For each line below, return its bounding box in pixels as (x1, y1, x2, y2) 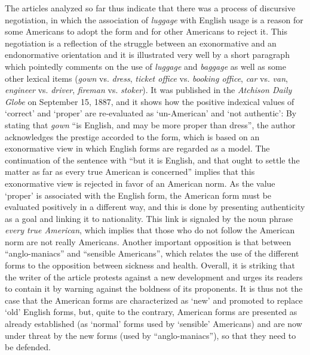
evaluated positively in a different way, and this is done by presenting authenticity (5, 200, 305, 213)
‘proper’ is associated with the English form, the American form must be (5, 189, 272, 201)
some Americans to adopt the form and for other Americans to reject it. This (5, 25, 288, 38)
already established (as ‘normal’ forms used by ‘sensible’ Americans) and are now (5, 317, 302, 330)
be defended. (5, 341, 51, 353)
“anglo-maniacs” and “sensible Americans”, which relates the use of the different (5, 247, 299, 260)
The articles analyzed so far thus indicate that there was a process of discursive (5, 2, 296, 14)
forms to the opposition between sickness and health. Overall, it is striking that (5, 259, 295, 271)
